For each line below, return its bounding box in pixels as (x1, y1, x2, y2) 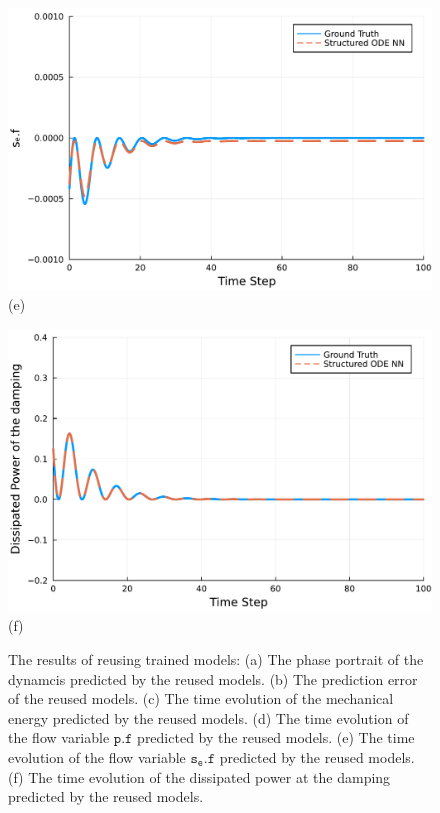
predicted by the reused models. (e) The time (137, 727, 415, 748)
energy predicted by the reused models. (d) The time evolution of (8, 707, 409, 728)
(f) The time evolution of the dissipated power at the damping (8, 766, 391, 787)
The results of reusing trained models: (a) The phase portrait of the (8, 648, 424, 669)
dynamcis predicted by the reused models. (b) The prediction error (8, 668, 418, 689)
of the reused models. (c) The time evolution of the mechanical (8, 688, 394, 709)
